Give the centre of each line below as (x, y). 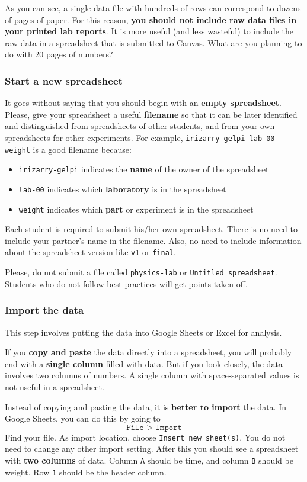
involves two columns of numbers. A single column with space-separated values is (152, 375)
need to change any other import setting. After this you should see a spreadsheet (152, 449)
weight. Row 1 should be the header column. (86, 472)
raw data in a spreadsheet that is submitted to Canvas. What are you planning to (153, 42)
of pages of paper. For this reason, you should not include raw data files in (151, 19)
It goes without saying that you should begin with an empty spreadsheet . (143, 103)
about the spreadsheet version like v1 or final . (90, 252)
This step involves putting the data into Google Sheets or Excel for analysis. (143, 332)
